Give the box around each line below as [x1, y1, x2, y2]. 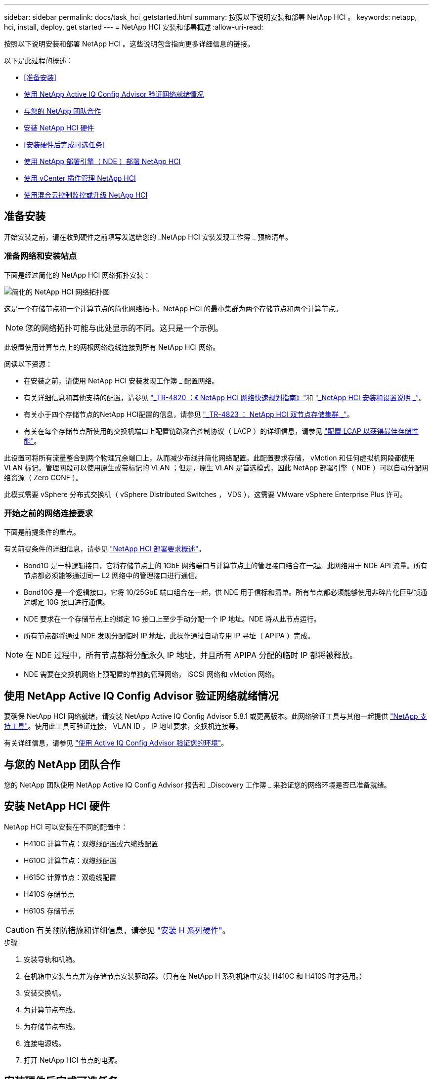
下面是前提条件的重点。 [4, 528, 80, 537]
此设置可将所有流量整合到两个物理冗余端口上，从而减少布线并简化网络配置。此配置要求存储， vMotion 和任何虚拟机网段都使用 [4, 453, 415, 462]
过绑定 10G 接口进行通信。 [24, 598, 109, 607]
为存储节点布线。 [24, 1022, 79, 1031]
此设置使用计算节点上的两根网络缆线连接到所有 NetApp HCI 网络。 [4, 342, 220, 351]
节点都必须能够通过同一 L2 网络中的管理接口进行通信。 [24, 571, 202, 580]
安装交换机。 [24, 988, 65, 997]
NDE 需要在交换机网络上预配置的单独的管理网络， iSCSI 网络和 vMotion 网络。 [24, 670, 279, 679]
